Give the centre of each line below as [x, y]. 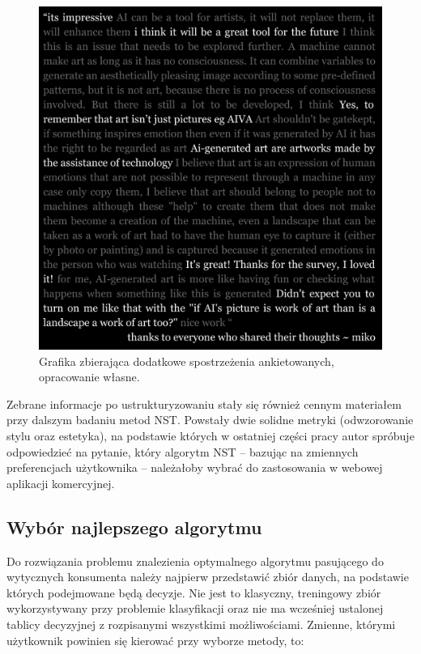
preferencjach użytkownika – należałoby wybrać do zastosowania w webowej [195, 467]
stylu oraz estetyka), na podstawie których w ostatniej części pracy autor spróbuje [210, 435]
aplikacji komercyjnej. [61, 483]
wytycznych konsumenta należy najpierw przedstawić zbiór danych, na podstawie [208, 577]
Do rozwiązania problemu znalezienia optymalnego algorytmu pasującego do [195, 561]
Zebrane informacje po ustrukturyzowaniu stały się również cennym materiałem [204, 403]
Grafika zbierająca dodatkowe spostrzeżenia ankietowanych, [187, 361]
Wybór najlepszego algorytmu [134, 527]
